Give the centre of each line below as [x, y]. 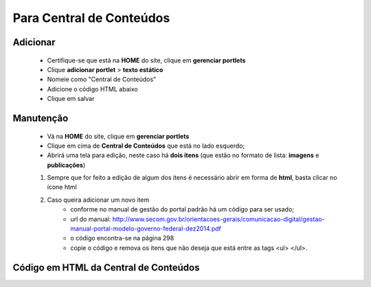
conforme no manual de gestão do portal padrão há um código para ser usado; [182, 209]
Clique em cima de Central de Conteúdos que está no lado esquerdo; [146, 146]
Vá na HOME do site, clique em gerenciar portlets [118, 136]
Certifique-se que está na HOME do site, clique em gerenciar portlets [146, 60]
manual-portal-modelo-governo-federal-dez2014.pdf [146, 229]
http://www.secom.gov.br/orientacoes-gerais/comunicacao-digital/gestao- [219, 219]
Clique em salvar [71, 99]
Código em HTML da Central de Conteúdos [106, 267]
